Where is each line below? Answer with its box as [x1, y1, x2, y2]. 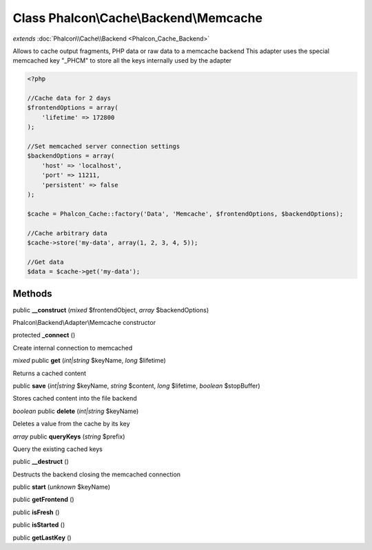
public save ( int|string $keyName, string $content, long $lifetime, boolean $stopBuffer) [12, 381, 261, 390]
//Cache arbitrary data [27, 229, 108, 237]
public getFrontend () [12, 496, 75, 504]
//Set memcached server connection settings [27, 142, 180, 151]
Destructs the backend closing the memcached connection [12, 470, 181, 478]
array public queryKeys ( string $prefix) [12, 432, 125, 441]
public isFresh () [12, 508, 60, 516]
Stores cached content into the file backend [12, 394, 137, 403]
